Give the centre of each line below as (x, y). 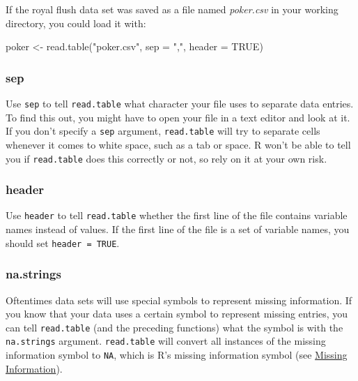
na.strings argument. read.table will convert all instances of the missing (166, 341)
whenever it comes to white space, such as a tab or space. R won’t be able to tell (178, 144)
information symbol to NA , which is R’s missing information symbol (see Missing (177, 354)
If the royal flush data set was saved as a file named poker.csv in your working (172, 9)
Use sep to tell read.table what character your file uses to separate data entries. (180, 103)
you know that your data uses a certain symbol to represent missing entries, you (177, 314)
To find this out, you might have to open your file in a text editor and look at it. (178, 117)
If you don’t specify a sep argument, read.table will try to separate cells (163, 131)
